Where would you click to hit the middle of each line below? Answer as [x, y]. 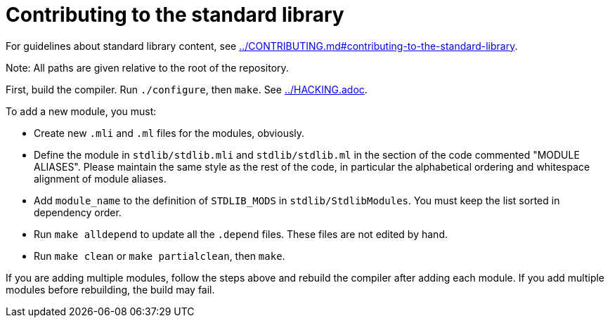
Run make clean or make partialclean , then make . [160, 256]
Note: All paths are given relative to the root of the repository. [147, 67]
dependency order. [78, 212]
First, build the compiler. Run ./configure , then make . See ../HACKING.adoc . [187, 89]
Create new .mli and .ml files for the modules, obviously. [169, 133]
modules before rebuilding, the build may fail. [110, 289]
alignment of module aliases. [100, 178]
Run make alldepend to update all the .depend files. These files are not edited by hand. [241, 234]
